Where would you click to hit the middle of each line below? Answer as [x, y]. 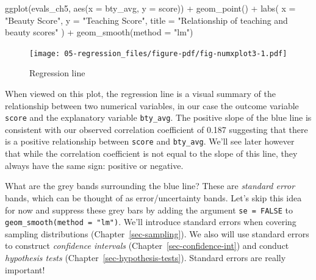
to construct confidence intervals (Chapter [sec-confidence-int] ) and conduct [147, 246]
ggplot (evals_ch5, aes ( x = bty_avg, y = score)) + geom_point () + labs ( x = [150, 8]
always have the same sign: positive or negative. [94, 165]
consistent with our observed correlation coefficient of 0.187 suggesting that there [156, 129]
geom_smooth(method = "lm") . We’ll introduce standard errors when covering [151, 222]
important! [25, 269]
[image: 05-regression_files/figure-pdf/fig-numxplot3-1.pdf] [158, 53]
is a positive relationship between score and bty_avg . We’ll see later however [150, 141]
